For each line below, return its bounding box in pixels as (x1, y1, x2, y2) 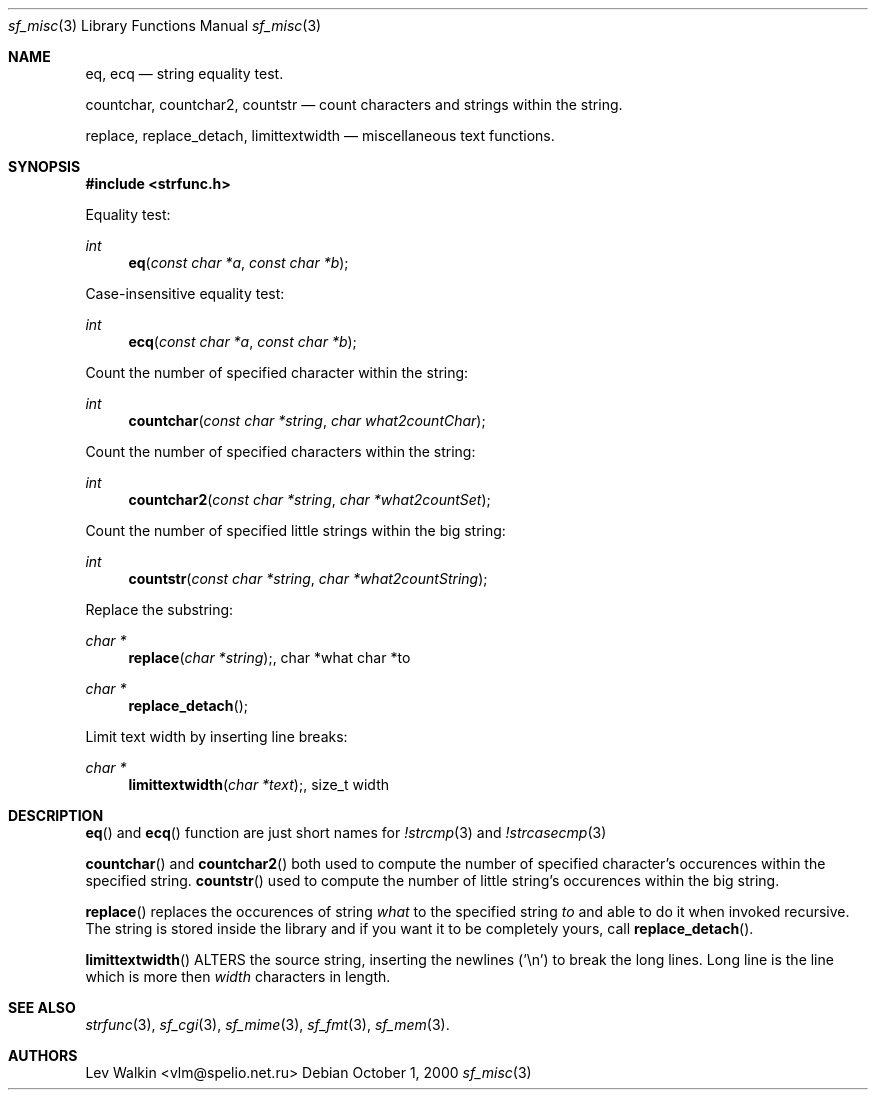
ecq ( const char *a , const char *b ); (128, 333, 357, 350)
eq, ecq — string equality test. (85, 65, 284, 82)
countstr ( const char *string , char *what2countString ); (128, 570, 488, 587)
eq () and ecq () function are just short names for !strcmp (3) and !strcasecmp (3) (85, 824, 607, 841)
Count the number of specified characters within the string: (85, 443, 476, 460)
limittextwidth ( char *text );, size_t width (128, 776, 389, 793)
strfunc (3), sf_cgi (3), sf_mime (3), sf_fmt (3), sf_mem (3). (85, 1016, 450, 1033)
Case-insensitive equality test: (85, 285, 285, 302)
